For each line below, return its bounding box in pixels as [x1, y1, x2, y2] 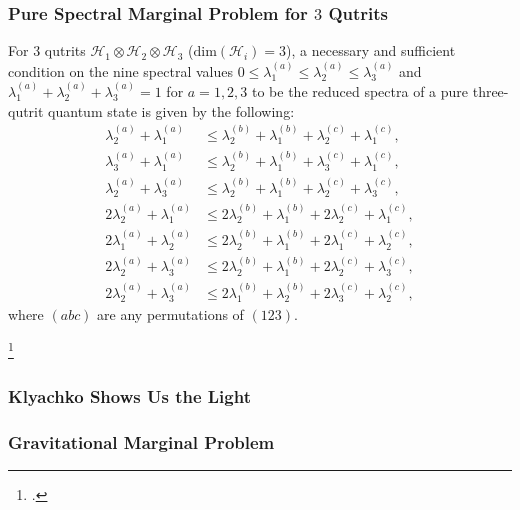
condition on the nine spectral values [8, 60, 233, 81]
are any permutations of [97, 304, 244, 325]
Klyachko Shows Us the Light [8, 383, 251, 408]
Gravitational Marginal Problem [8, 429, 275, 454]
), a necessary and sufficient [286, 40, 456, 61]
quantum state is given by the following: [48, 100, 295, 121]
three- [472, 81, 509, 102]
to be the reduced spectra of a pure [252, 81, 469, 102]
